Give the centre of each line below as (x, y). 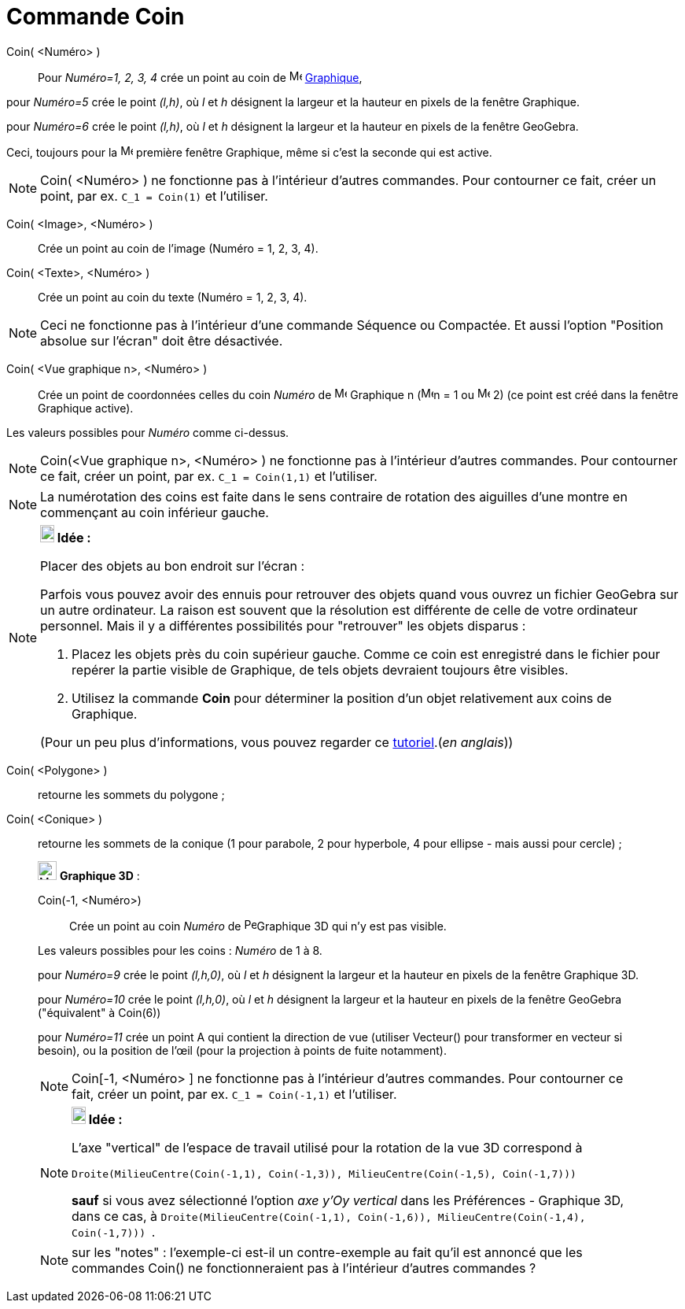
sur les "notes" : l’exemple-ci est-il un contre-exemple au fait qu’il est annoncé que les (327, 1252)
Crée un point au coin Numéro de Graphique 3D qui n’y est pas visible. (258, 926)
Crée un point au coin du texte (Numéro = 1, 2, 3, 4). (173, 297)
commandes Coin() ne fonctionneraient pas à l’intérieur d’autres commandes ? (304, 1268)
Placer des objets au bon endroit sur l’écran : (173, 566)
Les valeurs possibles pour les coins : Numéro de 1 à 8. (180, 950)
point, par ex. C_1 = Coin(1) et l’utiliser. (154, 196)
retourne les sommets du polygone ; (131, 794)
